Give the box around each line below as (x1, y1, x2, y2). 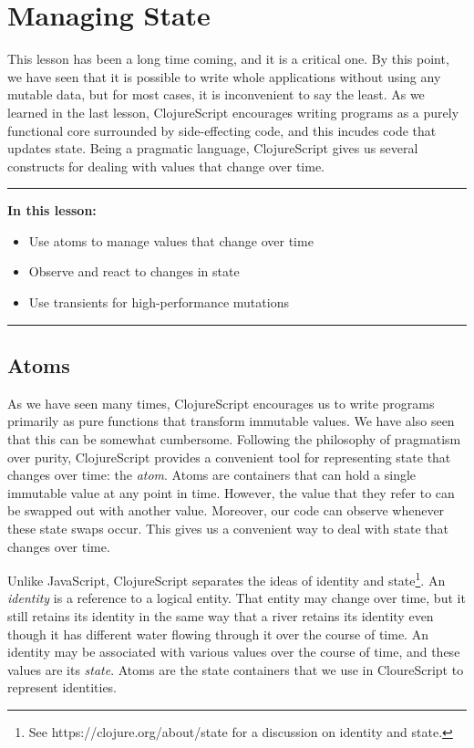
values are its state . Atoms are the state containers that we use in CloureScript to (7, 660, 464, 679)
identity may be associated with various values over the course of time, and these (7, 642, 460, 661)
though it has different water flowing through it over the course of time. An (7, 624, 428, 643)
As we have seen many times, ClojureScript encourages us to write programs (7, 393, 435, 412)
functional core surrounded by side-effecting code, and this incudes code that (7, 120, 437, 140)
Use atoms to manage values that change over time (28, 231, 314, 250)
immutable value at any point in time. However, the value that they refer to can (7, 483, 455, 502)
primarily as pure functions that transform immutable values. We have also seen (7, 411, 455, 431)
